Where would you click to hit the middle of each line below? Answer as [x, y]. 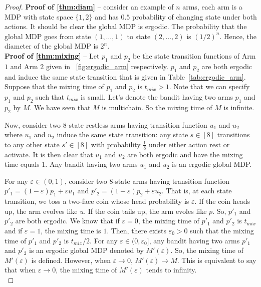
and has [107, 16]
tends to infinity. [171, 270]
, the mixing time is [71, 230]
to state [139, 36]
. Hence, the [238, 36]
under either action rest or [189, 144]
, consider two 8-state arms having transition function [147, 181]
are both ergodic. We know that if [67, 221]
